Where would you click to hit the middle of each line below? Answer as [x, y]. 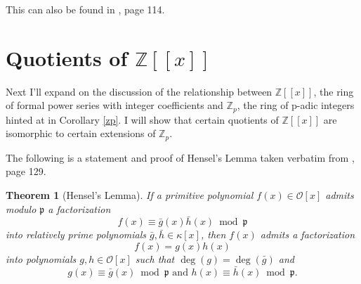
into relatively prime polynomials [76, 234]
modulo [21, 208]
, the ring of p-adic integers [296, 105]
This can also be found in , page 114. [85, 9]
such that [155, 259]
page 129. [26, 171]
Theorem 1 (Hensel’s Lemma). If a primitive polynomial [130, 195]
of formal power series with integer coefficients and [114, 105]
